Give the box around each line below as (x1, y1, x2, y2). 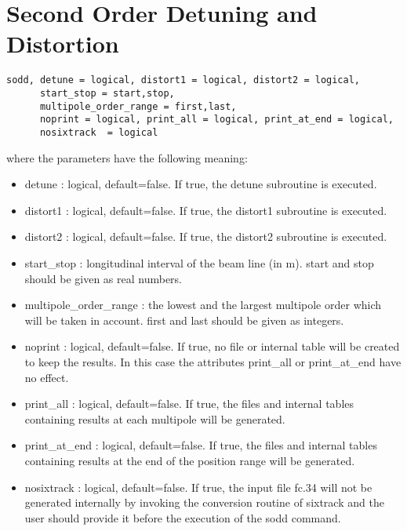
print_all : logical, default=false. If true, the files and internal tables (24, 395, 354, 412)
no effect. (24, 369, 69, 385)
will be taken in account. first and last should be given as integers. (24, 311, 344, 328)
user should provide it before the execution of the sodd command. (24, 509, 341, 526)
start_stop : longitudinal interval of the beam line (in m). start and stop (24, 254, 374, 271)
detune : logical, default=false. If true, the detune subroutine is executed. (24, 176, 377, 192)
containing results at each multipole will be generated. (24, 410, 285, 427)
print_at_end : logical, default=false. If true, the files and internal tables (24, 437, 377, 453)
